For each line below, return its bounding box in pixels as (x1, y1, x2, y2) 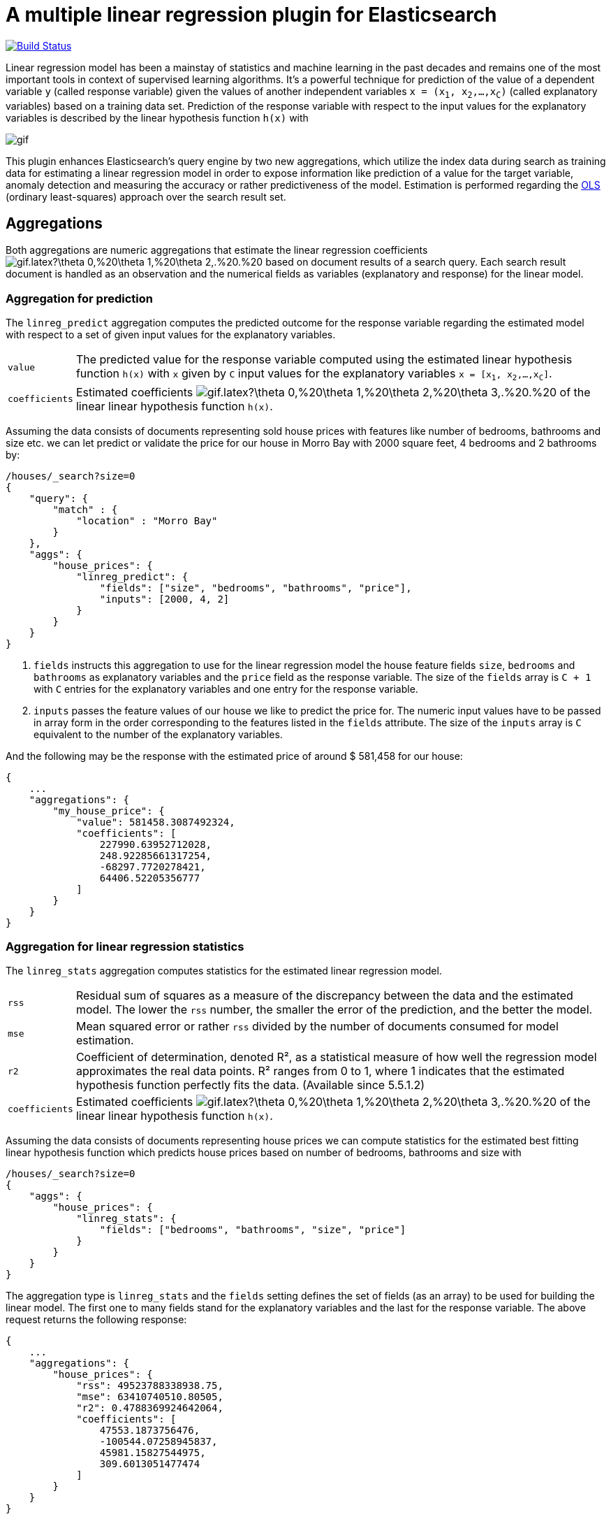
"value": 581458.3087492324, (76, 816, 235, 828)
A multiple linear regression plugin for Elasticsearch (6, 3, 497, 27)
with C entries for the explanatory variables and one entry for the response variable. (34, 682, 418, 695)
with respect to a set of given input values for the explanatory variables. (6, 329, 336, 341)
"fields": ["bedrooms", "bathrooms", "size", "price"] (99, 1224, 406, 1236)
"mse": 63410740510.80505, (76, 1391, 223, 1403)
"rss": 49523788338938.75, (76, 1380, 223, 1392)
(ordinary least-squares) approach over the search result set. (6, 190, 286, 203)
